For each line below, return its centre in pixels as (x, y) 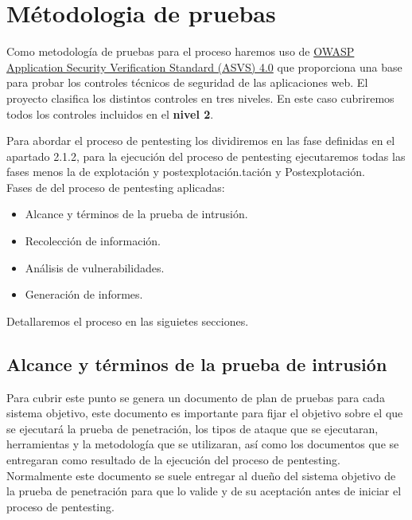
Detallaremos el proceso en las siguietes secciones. (128, 321)
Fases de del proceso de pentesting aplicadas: (116, 187)
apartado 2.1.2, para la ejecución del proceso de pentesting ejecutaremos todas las (206, 156)
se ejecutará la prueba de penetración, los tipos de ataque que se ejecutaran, (192, 428)
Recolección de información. (93, 241)
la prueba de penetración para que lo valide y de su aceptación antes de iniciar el (204, 491)
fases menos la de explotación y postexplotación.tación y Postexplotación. (186, 172)
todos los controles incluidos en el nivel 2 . (110, 113)
